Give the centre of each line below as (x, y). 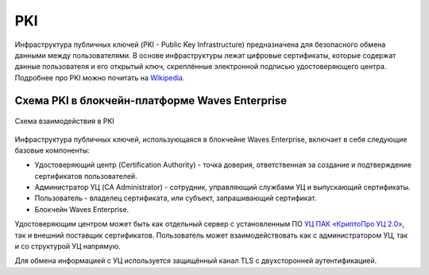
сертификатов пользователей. (86, 176)
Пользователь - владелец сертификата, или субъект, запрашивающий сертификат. (176, 198)
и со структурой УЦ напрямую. (68, 246)
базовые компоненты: (52, 150)
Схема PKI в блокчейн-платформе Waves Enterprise (151, 101)
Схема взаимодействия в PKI (64, 121)
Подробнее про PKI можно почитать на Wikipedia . (100, 77)
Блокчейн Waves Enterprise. (82, 209)
